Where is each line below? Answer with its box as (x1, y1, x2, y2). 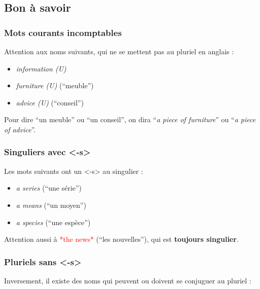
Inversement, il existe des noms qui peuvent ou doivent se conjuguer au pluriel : (4, 275, 251, 285)
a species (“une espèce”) (16, 216, 91, 227)
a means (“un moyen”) (16, 199, 87, 210)
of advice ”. (4, 124, 36, 134)
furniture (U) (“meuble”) (16, 80, 94, 91)
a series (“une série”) (16, 183, 82, 193)
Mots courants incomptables (4, 26, 122, 39)
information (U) (16, 63, 66, 74)
